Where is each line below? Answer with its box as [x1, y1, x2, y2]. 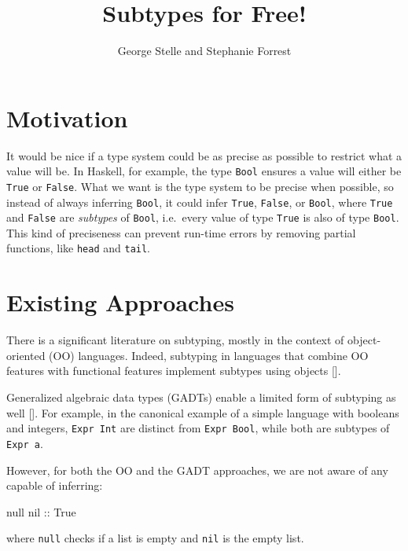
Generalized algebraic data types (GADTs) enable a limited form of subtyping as [6, 389, 396, 406]
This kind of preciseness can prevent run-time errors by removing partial [6, 224, 356, 241]
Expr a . [6, 435, 43, 451]
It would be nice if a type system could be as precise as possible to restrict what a [6, 147, 402, 163]
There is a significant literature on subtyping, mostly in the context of [6, 332, 344, 348]
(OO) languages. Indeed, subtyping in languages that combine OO [49, 347, 369, 363]
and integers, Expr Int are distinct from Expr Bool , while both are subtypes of [6, 420, 390, 436]
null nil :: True [6, 503, 76, 520]
